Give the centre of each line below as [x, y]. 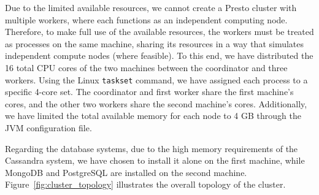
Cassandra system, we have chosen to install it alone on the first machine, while [155, 160]
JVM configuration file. [48, 128]
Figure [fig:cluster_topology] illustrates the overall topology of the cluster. [145, 184]
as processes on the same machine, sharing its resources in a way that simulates [155, 43]
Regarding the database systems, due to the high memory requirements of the [152, 148]
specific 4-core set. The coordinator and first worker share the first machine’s [149, 92]
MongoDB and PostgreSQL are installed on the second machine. [126, 172]
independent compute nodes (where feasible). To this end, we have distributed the [159, 55]
